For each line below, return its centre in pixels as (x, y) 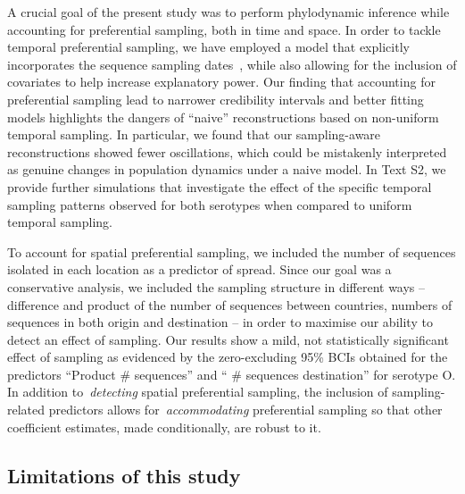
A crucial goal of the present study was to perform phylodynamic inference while (228, 12)
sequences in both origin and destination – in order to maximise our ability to (220, 322)
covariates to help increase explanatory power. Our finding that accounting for (221, 82)
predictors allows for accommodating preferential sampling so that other (245, 410)
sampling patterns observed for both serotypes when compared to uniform (210, 204)
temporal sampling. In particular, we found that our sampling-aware (194, 134)
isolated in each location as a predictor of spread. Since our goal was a (199, 269)
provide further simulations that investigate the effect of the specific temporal (220, 186)
